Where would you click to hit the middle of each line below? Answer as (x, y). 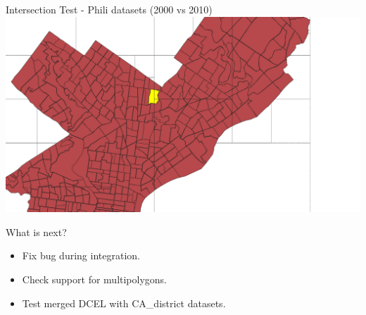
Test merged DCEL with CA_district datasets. (124, 303)
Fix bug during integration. (81, 255)
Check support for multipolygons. (95, 279)
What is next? (36, 231)
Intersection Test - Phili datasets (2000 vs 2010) (109, 9)
